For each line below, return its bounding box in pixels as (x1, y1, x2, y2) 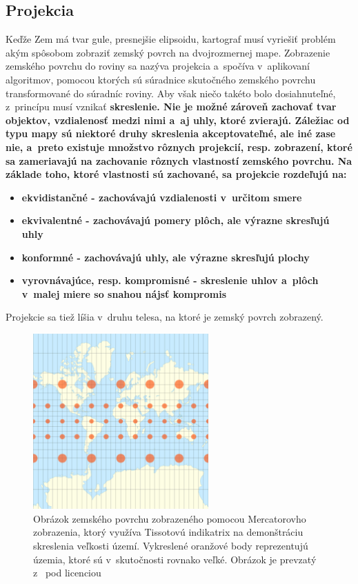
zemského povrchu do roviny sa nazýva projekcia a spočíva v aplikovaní (6, 59, 310, 73)
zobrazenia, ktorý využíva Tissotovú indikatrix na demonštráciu (33, 525, 304, 539)
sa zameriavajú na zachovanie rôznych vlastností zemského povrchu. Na (6, 153, 352, 168)
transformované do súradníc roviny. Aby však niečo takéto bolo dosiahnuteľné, (6, 85, 336, 100)
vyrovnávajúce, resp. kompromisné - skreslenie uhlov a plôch (21, 273, 319, 288)
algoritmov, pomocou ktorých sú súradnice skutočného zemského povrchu (6, 72, 316, 86)
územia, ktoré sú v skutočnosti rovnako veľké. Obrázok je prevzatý (33, 552, 317, 566)
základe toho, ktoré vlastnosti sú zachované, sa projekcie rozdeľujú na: (6, 167, 347, 181)
